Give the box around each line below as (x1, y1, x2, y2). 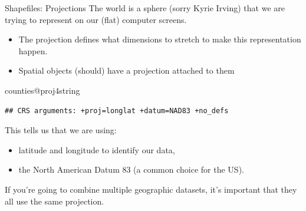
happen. (18, 44, 48, 57)
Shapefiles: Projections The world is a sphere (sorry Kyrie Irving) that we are (5, 2, 285, 14)
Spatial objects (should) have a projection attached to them (18, 64, 235, 77)
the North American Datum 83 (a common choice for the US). (18, 163, 244, 176)
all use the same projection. (5, 194, 104, 207)
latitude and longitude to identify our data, (18, 143, 175, 156)
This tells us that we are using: (5, 124, 117, 136)
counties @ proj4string (5, 84, 80, 96)
